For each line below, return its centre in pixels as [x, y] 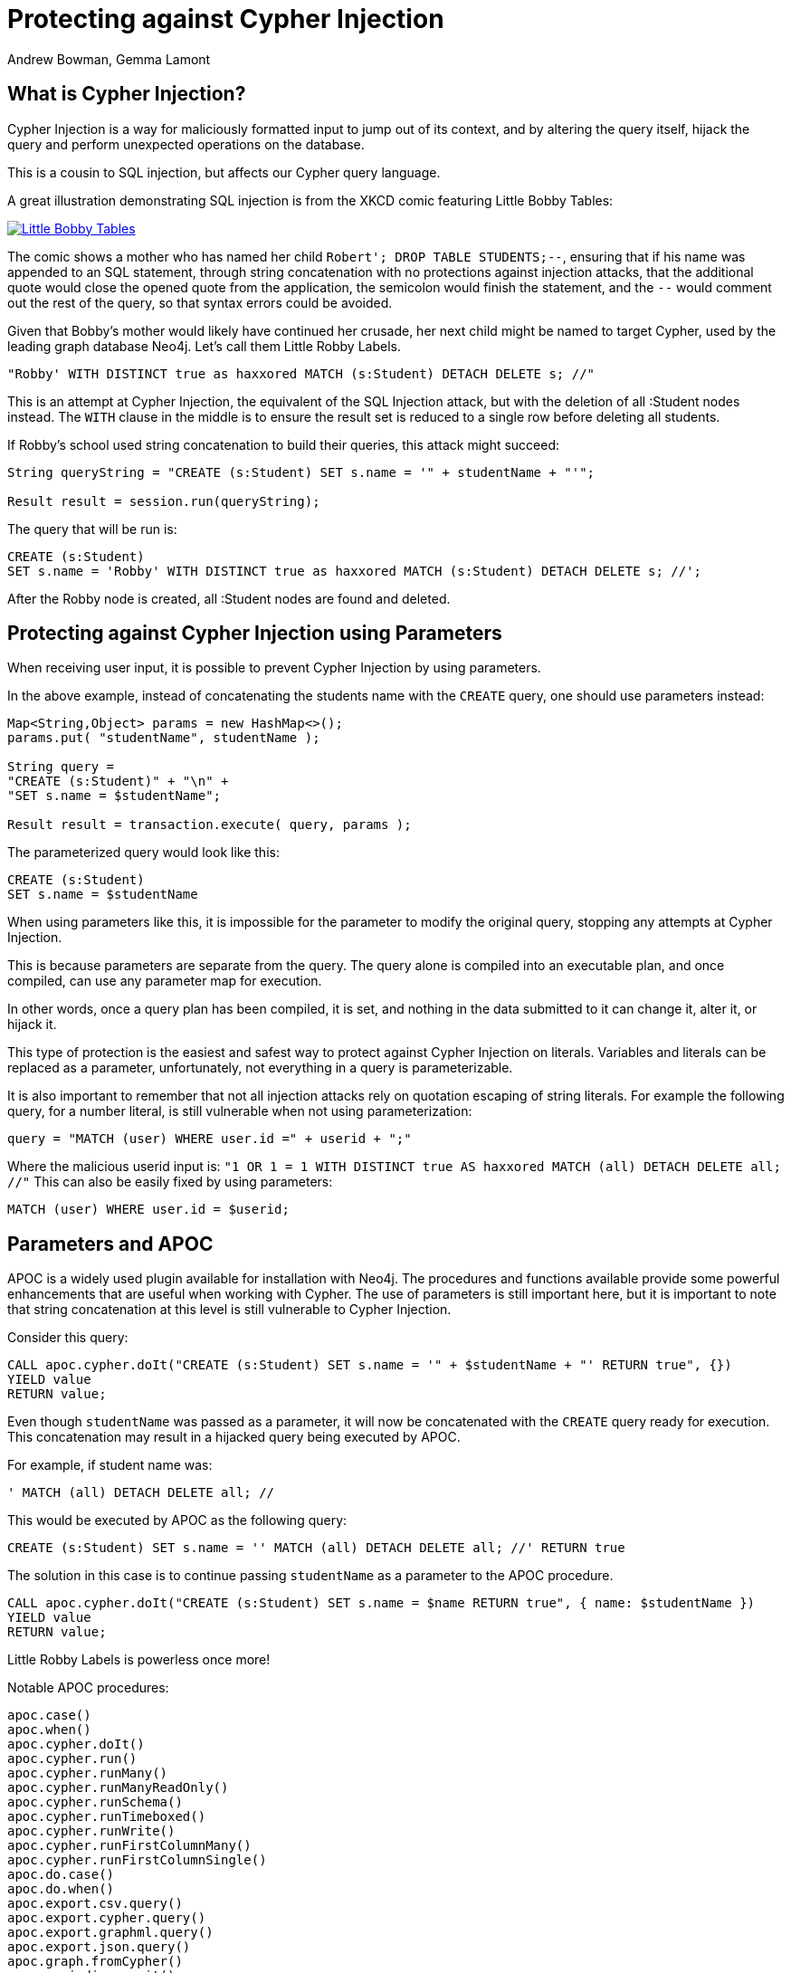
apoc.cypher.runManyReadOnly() [118, 1788]
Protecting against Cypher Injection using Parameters [255, 634]
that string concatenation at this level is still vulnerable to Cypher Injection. [229, 1310]
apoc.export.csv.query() [95, 1904]
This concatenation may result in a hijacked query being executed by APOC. [234, 1437]
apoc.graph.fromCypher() [95, 1962]
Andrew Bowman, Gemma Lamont [109, 59]
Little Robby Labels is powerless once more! [139, 1660]
